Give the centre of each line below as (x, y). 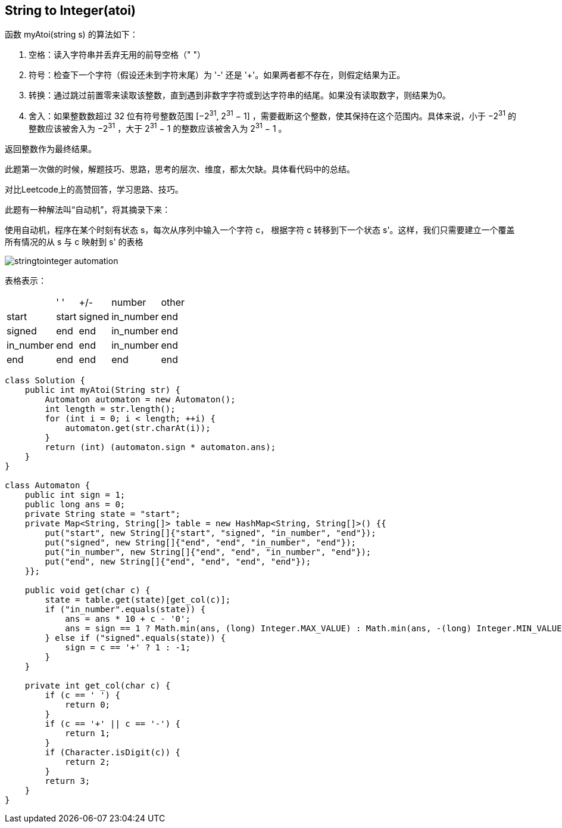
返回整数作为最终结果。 (51, 148)
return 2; (88, 762)
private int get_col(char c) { (98, 685)
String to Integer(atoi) (70, 10)
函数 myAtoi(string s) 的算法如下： (71, 35)
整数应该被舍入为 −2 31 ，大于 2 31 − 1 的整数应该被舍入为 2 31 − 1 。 (158, 128)
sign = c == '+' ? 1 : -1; (128, 647)
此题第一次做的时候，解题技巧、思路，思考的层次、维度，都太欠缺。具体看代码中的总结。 (180, 169)
